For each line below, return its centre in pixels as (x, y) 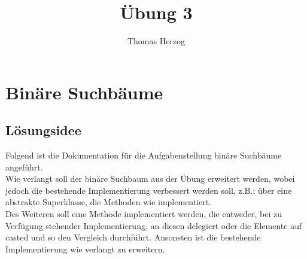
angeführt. (24, 167)
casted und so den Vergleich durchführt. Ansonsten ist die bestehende (133, 237)
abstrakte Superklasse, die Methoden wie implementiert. (109, 202)
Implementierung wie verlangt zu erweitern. (85, 249)
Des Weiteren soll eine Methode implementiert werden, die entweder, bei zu (144, 214)
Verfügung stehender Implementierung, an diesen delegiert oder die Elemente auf (154, 225)
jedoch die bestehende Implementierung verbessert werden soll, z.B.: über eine (149, 190)
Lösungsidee (43, 130)
